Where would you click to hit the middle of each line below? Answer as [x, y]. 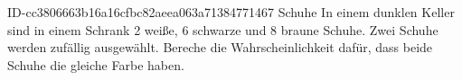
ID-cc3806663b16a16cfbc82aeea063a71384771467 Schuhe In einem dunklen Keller [231, 12]
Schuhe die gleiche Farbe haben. [96, 64]
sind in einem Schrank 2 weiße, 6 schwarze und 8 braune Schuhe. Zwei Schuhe [223, 29]
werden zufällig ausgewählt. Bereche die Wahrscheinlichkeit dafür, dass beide [220, 47]
